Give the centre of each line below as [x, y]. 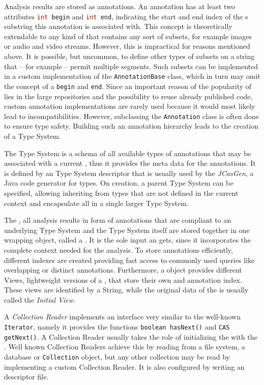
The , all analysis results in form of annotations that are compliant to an [118, 220]
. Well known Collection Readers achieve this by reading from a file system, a [125, 347]
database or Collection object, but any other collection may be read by [117, 356]
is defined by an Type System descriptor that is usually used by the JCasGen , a [129, 173]
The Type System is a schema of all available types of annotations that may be [128, 153]
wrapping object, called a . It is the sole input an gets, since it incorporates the [128, 240]
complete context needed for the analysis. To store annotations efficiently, [119, 249]
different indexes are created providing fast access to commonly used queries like [129, 260]
